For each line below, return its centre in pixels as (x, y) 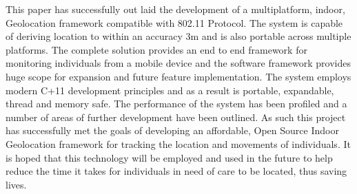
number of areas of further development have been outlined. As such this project (176, 117)
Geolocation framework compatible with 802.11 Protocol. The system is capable (174, 22)
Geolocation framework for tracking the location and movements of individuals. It (178, 143)
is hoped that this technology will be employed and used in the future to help (169, 157)
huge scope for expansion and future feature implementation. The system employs (178, 76)
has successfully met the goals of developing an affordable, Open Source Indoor (172, 130)
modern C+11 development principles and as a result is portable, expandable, (170, 90)
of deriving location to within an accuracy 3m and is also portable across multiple (178, 36)
